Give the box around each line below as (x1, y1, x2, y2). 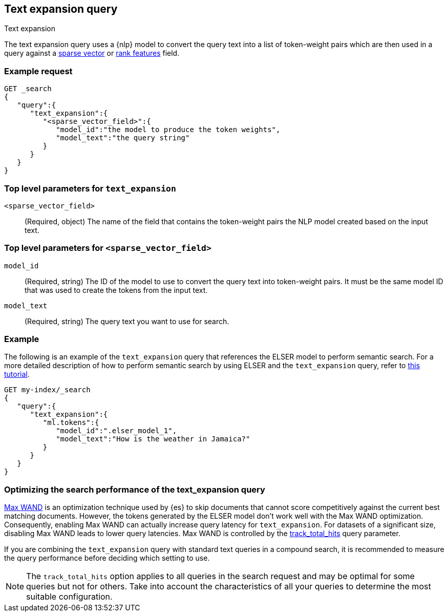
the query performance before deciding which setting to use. (4, 554, 210, 563)
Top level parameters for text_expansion (4, 183, 176, 194)
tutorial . (4, 370, 30, 379)
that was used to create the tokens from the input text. (25, 285, 208, 294)
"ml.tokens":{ (42, 418, 99, 427)
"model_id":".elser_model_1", (56, 427, 177, 435)
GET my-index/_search (4, 386, 91, 394)
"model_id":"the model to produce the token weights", (56, 125, 281, 134)
